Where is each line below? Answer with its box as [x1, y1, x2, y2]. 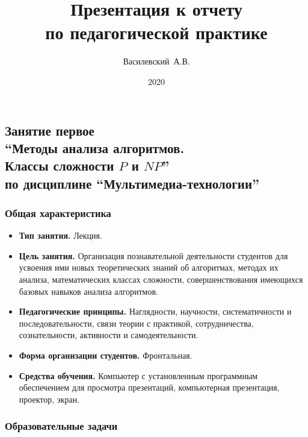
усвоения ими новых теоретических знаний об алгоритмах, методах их [19, 261, 279, 274]
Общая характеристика [5, 205, 111, 220]
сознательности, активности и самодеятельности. [19, 329, 199, 341]
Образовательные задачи [5, 418, 118, 433]
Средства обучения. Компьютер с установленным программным [19, 369, 258, 382]
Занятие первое [5, 121, 94, 139]
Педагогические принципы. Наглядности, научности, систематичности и [19, 305, 292, 318]
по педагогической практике [45, 20, 268, 45]
